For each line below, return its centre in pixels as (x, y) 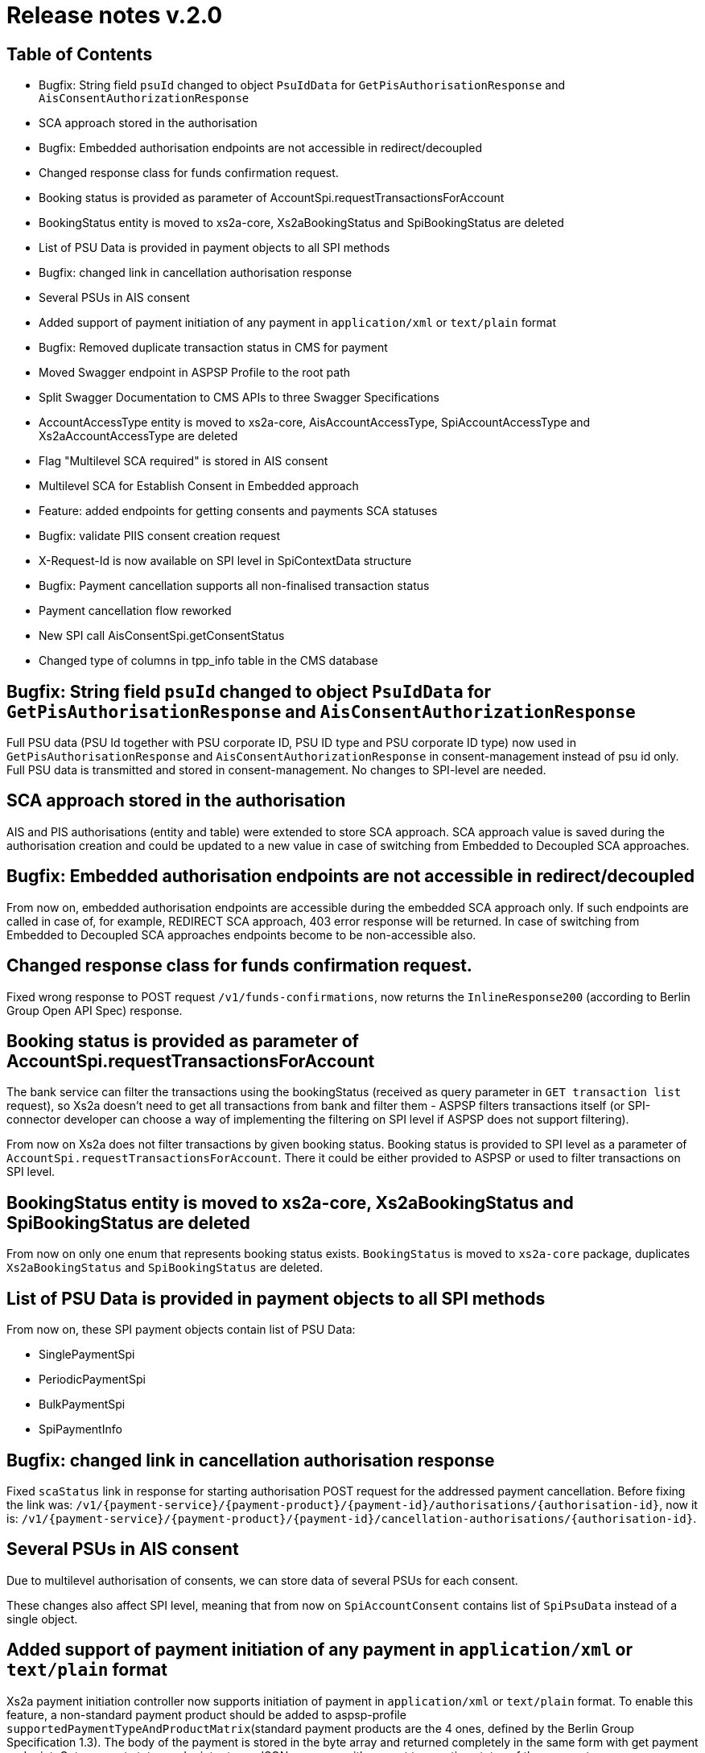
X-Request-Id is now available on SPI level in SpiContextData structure (225, 561)
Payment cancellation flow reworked (135, 611)
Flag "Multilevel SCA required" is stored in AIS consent (183, 461)
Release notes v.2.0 (115, 15)
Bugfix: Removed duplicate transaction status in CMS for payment (213, 348)
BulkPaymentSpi (82, 1404)
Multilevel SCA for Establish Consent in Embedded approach (199, 486)
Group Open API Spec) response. (95, 1010)
